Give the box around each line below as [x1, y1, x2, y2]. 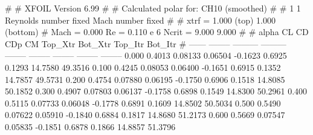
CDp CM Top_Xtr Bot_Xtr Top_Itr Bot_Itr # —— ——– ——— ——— [5, 37, 286, 50]
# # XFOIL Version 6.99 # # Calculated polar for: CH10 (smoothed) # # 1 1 [5, 2, 301, 14]
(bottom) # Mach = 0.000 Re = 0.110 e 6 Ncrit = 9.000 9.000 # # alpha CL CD [5, 25, 309, 38]
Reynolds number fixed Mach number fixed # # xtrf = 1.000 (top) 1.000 [5, 13, 276, 26]
